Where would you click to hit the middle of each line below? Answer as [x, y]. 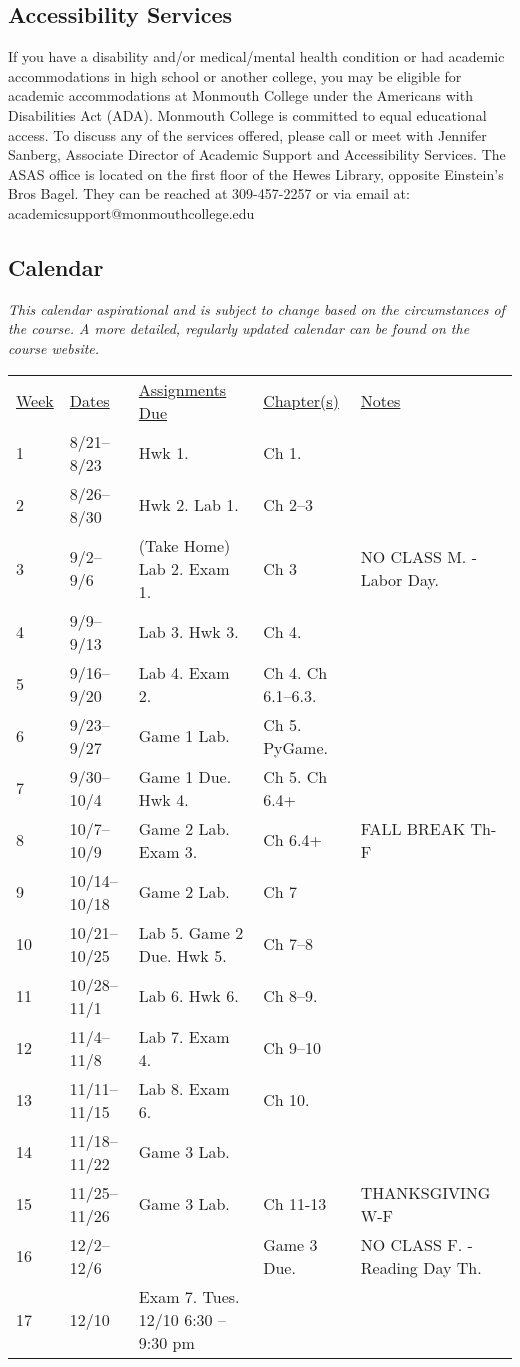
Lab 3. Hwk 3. [188, 632]
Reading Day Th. [421, 1267]
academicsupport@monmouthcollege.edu [131, 212]
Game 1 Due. [185, 776]
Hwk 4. [163, 799]
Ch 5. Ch [295, 776]
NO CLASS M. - [418, 557]
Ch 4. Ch [295, 672]
